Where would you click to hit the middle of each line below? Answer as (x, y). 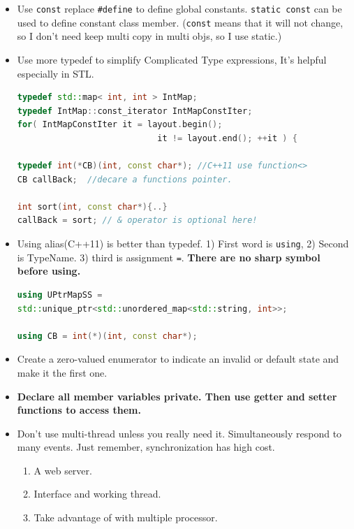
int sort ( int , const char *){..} (92, 206)
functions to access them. (79, 410)
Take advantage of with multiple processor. (126, 517)
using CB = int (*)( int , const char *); (107, 336)
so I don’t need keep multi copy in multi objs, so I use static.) (149, 36)
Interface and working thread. (97, 494)
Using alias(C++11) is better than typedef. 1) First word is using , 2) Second (183, 244)
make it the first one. (62, 372)
